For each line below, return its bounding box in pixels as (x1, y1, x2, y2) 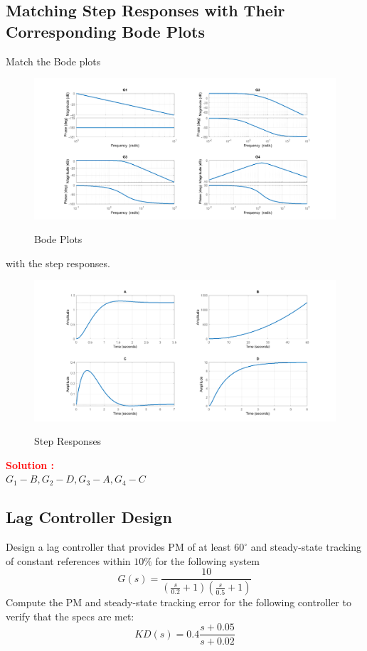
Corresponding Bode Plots (6, 20, 205, 42)
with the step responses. (6, 255, 110, 270)
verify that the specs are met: (6, 608, 134, 623)
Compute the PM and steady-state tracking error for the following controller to (6, 595, 351, 610)
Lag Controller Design (6, 506, 172, 528)
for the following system (155, 553, 260, 568)
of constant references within (6, 553, 131, 568)
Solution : (6, 457, 54, 472)
